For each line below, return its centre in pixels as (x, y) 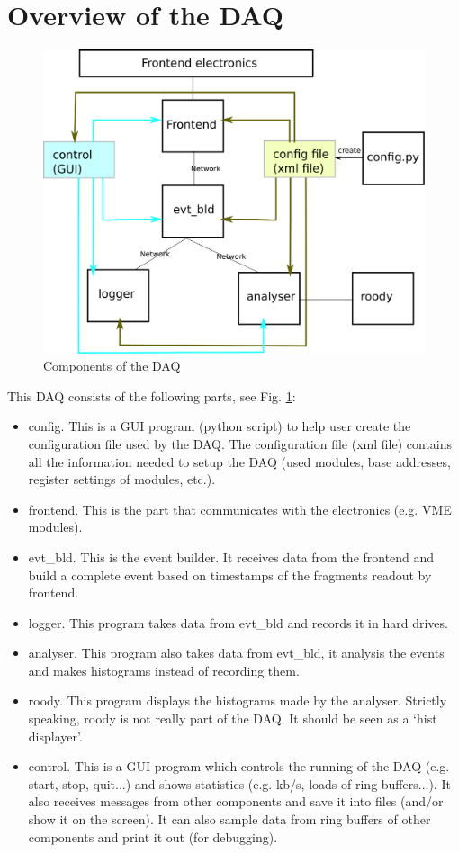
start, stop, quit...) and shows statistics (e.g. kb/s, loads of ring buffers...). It (239, 783)
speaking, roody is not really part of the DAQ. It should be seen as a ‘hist (233, 718)
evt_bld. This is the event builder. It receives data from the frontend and (231, 557)
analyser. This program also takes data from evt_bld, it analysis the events (236, 653)
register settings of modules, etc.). (122, 479)
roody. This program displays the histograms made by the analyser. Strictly (238, 700)
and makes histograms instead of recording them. (164, 670)
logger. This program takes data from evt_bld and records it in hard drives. (238, 622)
